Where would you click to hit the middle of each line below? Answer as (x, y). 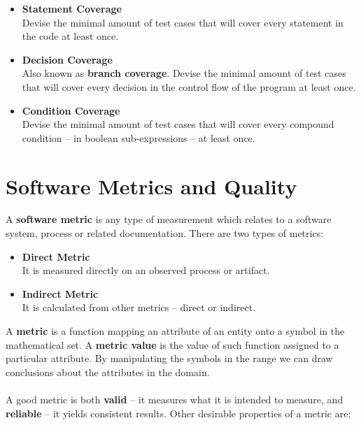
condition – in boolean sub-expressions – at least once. (139, 137)
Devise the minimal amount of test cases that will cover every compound (178, 124)
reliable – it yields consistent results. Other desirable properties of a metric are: (178, 413)
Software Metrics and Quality (151, 186)
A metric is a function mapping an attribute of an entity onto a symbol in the (175, 331)
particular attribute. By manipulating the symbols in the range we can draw (169, 358)
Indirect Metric (60, 293)
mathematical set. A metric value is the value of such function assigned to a (172, 344)
